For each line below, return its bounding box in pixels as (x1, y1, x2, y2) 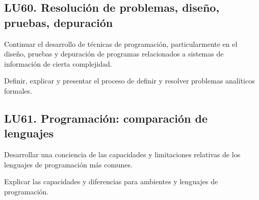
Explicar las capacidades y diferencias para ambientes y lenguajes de (4, 176, 218, 187)
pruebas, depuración (4, 14, 113, 30)
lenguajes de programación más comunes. (4, 159, 133, 169)
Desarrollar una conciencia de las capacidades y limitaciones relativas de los (4, 149, 241, 160)
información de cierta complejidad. (4, 58, 112, 69)
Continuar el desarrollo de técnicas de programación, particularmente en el (4, 38, 238, 49)
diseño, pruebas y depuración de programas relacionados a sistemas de (4, 48, 224, 59)
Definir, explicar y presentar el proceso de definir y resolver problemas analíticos (4, 75, 255, 86)
